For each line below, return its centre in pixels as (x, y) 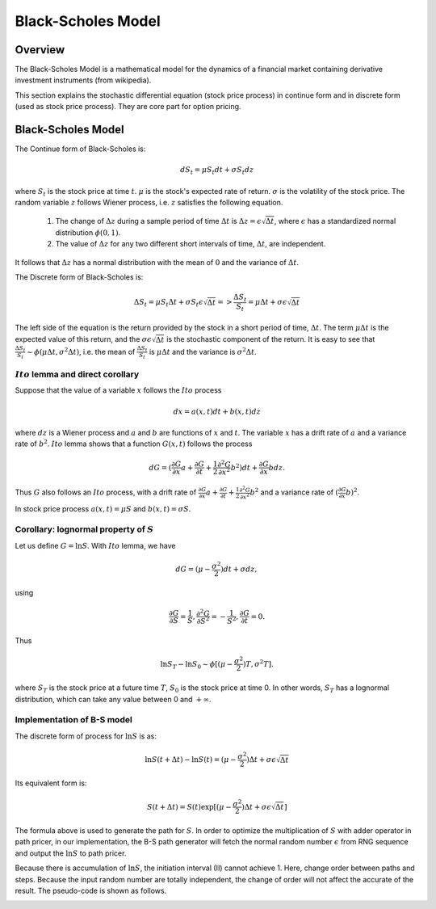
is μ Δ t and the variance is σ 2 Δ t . (203, 351)
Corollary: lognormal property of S (84, 529)
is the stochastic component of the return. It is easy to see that (271, 339)
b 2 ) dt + (244, 467)
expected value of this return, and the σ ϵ (84, 339)
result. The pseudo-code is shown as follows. (91, 891)
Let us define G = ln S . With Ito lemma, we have (95, 545)
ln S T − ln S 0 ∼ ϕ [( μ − (197, 665)
